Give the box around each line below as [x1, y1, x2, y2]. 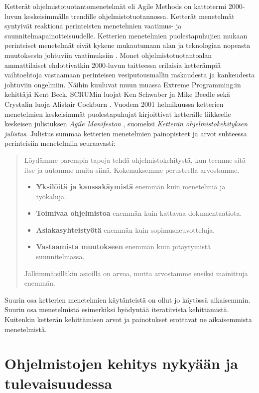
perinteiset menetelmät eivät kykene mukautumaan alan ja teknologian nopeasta [4, 40, 251, 50]
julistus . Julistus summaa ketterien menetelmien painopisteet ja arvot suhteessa [4, 128, 247, 138]
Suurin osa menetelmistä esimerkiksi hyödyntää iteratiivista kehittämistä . [4, 304, 229, 315]
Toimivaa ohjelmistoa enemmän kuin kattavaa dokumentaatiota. [36, 208, 242, 218]
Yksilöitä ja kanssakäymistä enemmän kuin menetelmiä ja [36, 181, 226, 192]
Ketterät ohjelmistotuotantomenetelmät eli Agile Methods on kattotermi [4, 1, 227, 11]
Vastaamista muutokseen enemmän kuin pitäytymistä [36, 241, 211, 252]
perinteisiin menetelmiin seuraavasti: [4, 138, 116, 148]
